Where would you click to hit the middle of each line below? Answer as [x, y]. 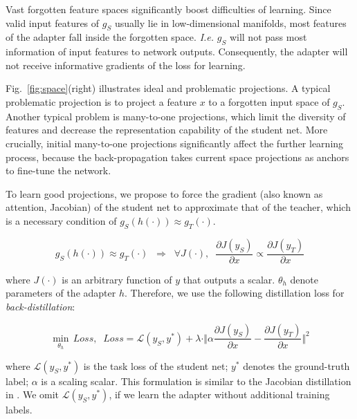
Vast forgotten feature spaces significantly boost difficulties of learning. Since [168, 9]
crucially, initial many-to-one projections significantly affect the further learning [175, 143]
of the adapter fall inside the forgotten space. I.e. [110, 37]
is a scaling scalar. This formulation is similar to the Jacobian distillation [196, 381]
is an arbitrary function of [117, 279]
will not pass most [268, 37]
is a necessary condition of [61, 220]
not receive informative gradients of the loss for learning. [126, 65]
